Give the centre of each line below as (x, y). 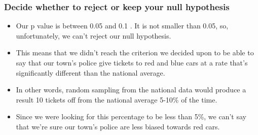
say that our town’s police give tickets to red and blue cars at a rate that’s (132, 62)
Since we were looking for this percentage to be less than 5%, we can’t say (131, 116)
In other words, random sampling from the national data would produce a (131, 90)
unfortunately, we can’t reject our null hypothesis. (94, 35)
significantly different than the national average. (90, 72)
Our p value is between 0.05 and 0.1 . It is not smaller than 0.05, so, (122, 26)
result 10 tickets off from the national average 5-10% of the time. (117, 99)
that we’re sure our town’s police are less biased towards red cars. (118, 126)
